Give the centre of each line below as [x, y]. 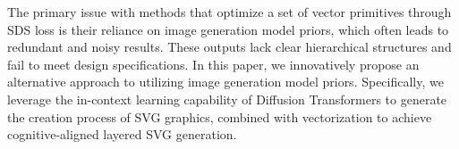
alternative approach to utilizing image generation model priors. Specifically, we [225, 82]
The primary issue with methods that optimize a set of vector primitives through [229, 12]
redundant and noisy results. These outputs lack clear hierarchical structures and [229, 47]
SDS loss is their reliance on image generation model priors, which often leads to [228, 29]
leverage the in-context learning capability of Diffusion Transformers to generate [227, 99]
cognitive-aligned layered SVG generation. [122, 134]
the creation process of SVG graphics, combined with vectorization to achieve [220, 116]
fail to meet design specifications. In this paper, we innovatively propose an [213, 64]
